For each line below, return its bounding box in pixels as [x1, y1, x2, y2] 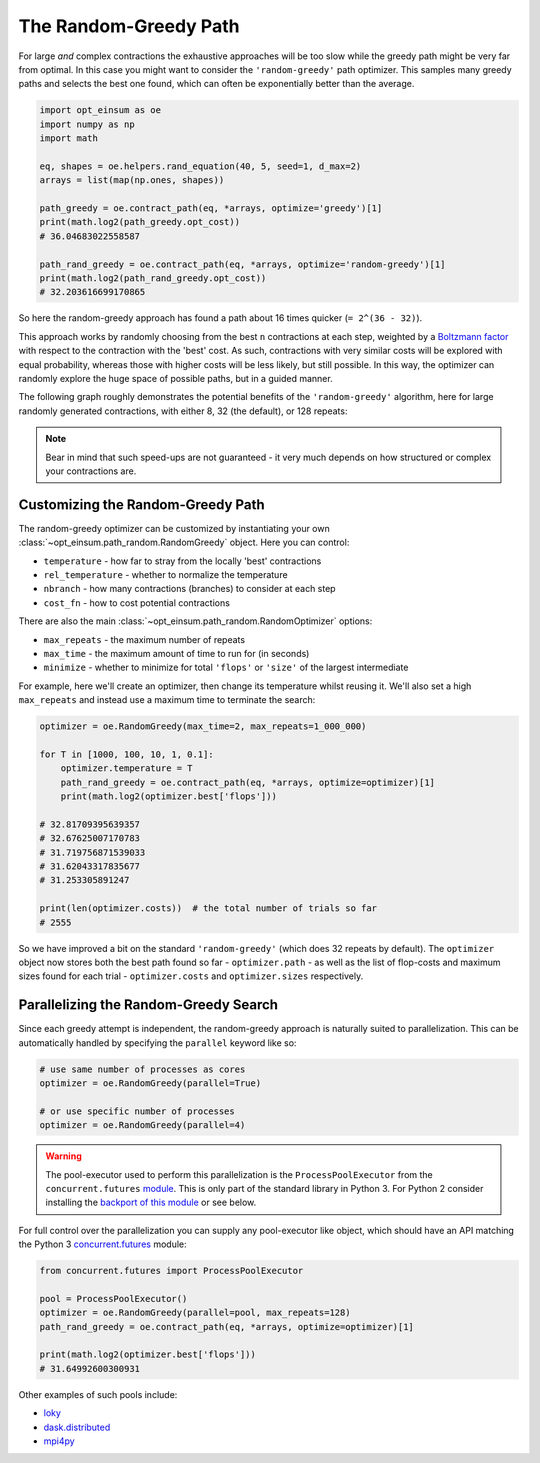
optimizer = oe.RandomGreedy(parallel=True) [39, 1077, 262, 1089]
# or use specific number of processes [39, 1105, 235, 1117]
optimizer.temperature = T [60, 763, 194, 774]
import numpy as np [39, 118, 135, 130]
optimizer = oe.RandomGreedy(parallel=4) [39, 1120, 246, 1131]
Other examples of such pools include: [18, 1388, 178, 1400]
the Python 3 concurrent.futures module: [18, 1238, 187, 1250]
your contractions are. [45, 465, 137, 477]
